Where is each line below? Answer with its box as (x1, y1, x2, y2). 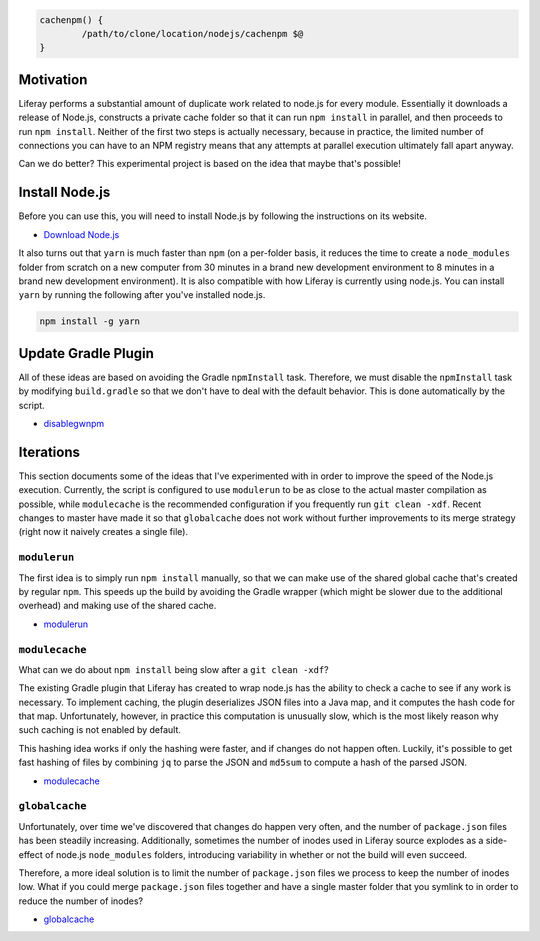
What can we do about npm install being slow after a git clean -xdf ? (18, 663, 329, 675)
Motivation (18, 71, 88, 88)
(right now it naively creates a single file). (18, 526, 189, 538)
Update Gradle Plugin (18, 345, 155, 362)
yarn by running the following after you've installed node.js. (18, 289, 266, 301)
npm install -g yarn (39, 316, 140, 327)
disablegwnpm (43, 417, 105, 429)
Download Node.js (43, 228, 120, 240)
